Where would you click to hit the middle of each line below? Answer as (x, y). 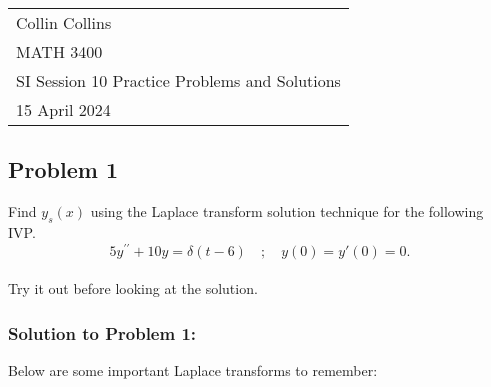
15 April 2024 (63, 109)
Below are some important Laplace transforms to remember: (193, 370)
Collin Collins (64, 22)
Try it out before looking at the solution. (133, 288)
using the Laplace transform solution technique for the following (287, 211)
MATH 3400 (59, 51)
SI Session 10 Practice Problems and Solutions (178, 80)
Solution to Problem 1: (102, 332)
